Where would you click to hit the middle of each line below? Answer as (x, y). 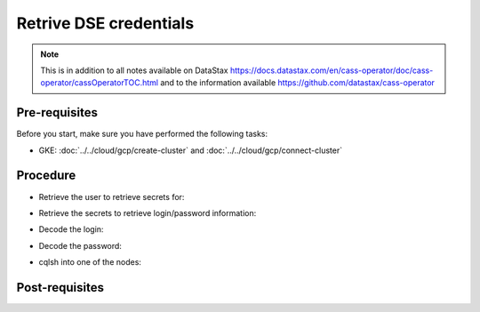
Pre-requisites (57, 112)
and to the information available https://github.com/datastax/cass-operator (298, 83)
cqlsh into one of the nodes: (90, 262)
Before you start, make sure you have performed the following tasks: (142, 134)
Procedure (46, 176)
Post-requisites (60, 288)
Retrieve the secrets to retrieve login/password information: (148, 212)
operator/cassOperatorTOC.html (100, 83)
